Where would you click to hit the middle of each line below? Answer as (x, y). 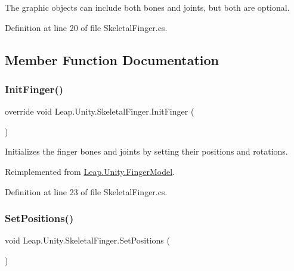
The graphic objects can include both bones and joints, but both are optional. (147, 7)
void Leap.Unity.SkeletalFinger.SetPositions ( (87, 240)
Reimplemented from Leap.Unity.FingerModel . (90, 171)
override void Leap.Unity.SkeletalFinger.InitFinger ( (100, 111)
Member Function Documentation (112, 59)
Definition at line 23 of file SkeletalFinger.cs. (86, 191)
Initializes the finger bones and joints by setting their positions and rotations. (146, 151)
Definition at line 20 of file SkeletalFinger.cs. (86, 27)
